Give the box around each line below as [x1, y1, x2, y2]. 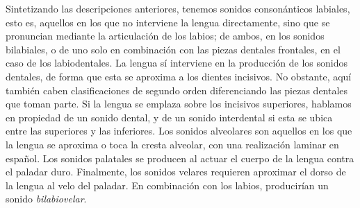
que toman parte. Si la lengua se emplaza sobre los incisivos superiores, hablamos [6, 96, 352, 111]
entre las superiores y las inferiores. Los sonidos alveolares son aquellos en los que [6, 123, 352, 138]
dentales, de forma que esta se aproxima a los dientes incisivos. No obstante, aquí [6, 69, 352, 83]
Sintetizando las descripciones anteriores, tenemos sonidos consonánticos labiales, [6, 1, 350, 15]
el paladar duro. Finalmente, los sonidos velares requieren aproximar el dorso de [6, 164, 346, 179]
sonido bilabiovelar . [6, 191, 87, 206]
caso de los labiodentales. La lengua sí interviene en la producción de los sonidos [6, 55, 347, 70]
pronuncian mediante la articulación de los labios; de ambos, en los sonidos [6, 28, 325, 43]
